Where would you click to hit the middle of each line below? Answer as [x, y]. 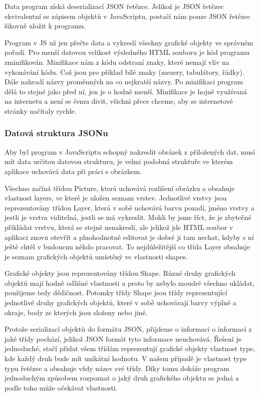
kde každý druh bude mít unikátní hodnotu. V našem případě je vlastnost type [126, 358]
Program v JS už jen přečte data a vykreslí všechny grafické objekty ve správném [129, 42]
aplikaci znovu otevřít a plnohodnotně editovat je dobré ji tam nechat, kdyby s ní [129, 237]
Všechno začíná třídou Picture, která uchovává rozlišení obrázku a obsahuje [120, 188]
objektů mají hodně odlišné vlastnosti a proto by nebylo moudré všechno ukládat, [129, 283]
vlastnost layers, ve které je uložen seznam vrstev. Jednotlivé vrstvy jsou [116, 198]
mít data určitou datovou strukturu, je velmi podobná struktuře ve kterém [119, 161]
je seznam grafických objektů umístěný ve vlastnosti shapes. [96, 256]
